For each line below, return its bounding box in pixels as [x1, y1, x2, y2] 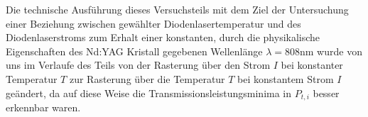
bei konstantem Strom [237, 71, 334, 86]
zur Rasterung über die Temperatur [69, 71, 225, 86]
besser [313, 85, 340, 100]
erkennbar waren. [6, 100, 81, 115]
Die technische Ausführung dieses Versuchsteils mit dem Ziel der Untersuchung [6, 2, 349, 16]
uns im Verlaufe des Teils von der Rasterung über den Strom [6, 57, 271, 72]
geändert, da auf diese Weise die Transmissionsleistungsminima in [6, 85, 292, 100]
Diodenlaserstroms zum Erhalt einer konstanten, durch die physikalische [6, 30, 320, 45]
